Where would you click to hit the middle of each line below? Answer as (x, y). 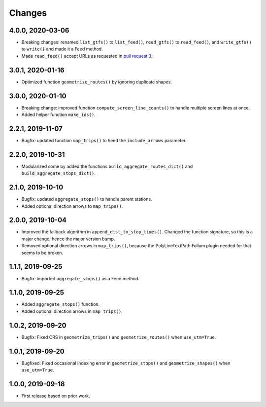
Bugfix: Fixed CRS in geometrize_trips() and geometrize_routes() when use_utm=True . (119, 337)
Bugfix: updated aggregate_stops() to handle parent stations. (87, 199)
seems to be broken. (42, 253)
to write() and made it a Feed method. (62, 49)
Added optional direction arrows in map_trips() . (72, 311)
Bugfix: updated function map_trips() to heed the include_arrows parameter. (104, 140)
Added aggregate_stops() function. (61, 304)
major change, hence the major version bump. (68, 239)
